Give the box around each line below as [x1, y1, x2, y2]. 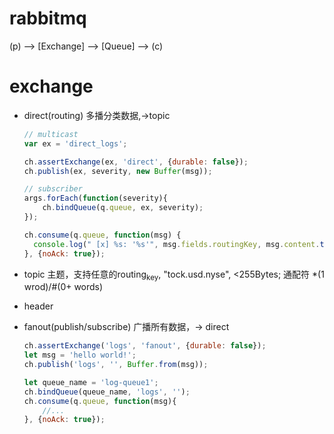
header [23, 300, 54, 312]
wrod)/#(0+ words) [23, 281, 104, 293]
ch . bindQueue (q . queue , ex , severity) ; [42, 203, 204, 213]
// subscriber [23, 184, 83, 194]
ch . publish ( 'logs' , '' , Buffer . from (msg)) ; [23, 360, 209, 370]
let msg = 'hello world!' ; [23, 350, 137, 361]
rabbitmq [9, 7, 87, 30]
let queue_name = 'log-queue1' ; [23, 377, 159, 387]
